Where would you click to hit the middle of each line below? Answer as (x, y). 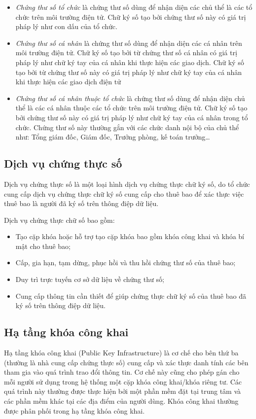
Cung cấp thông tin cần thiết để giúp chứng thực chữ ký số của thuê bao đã (131, 296)
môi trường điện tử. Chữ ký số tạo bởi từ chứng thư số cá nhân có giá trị (126, 52)
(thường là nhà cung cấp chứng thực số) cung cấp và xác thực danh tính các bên (126, 362)
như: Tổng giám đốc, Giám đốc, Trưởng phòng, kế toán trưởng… (113, 137)
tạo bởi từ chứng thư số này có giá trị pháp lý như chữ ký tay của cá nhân (129, 72)
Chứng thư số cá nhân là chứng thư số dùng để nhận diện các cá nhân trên (129, 43)
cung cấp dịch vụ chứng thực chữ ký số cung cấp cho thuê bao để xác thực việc (124, 193)
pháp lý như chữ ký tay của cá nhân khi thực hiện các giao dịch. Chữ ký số (130, 62)
